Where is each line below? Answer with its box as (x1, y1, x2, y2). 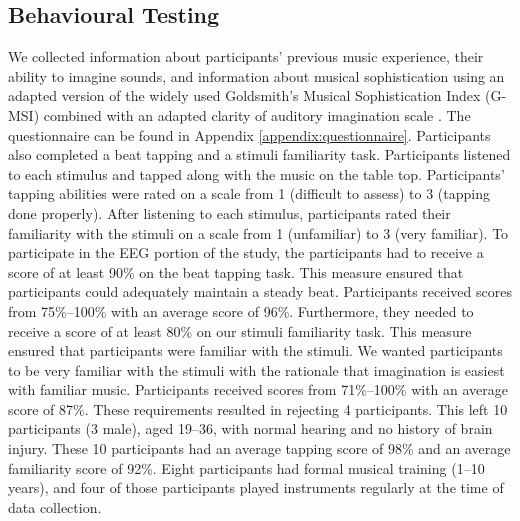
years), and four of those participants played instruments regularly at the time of (8, 477, 504, 498)
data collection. (8, 496, 102, 517)
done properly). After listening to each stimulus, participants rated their (8, 202, 451, 223)
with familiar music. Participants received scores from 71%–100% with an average (8, 379, 509, 400)
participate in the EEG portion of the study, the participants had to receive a (8, 242, 484, 263)
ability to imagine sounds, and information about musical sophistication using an (8, 65, 505, 86)
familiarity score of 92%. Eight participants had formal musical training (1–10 (8, 457, 485, 478)
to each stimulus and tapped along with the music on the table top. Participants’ (8, 163, 505, 184)
